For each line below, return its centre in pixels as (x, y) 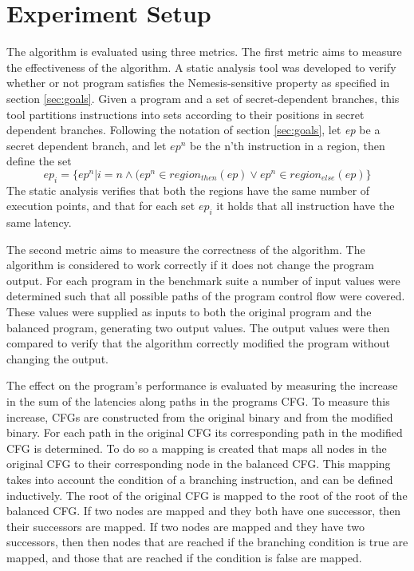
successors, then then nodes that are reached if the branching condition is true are (207, 542)
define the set (39, 161)
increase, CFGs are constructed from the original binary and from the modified (200, 416)
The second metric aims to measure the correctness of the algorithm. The (186, 249)
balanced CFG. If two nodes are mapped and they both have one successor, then (204, 511)
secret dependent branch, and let (87, 145)
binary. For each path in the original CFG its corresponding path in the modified (205, 432)
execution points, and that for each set (101, 206)
